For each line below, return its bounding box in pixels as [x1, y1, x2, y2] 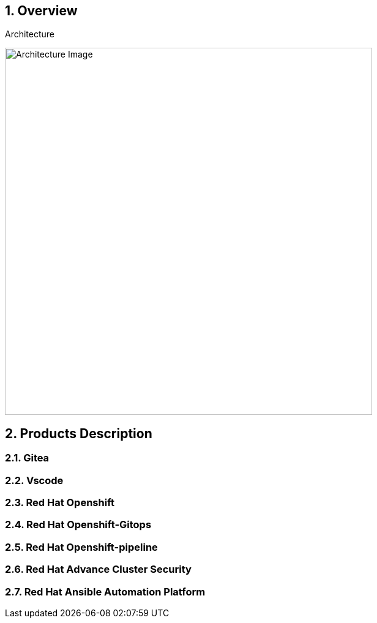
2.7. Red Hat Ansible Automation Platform [5, 585, 206, 598]
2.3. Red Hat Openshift [5, 496, 114, 509]
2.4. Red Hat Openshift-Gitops [5, 518, 152, 531]
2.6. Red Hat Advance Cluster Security [5, 563, 192, 576]
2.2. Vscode [5, 474, 64, 487]
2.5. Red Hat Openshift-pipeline [5, 540, 158, 553]
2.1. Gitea [5, 452, 50, 464]
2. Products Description [5, 425, 152, 441]
